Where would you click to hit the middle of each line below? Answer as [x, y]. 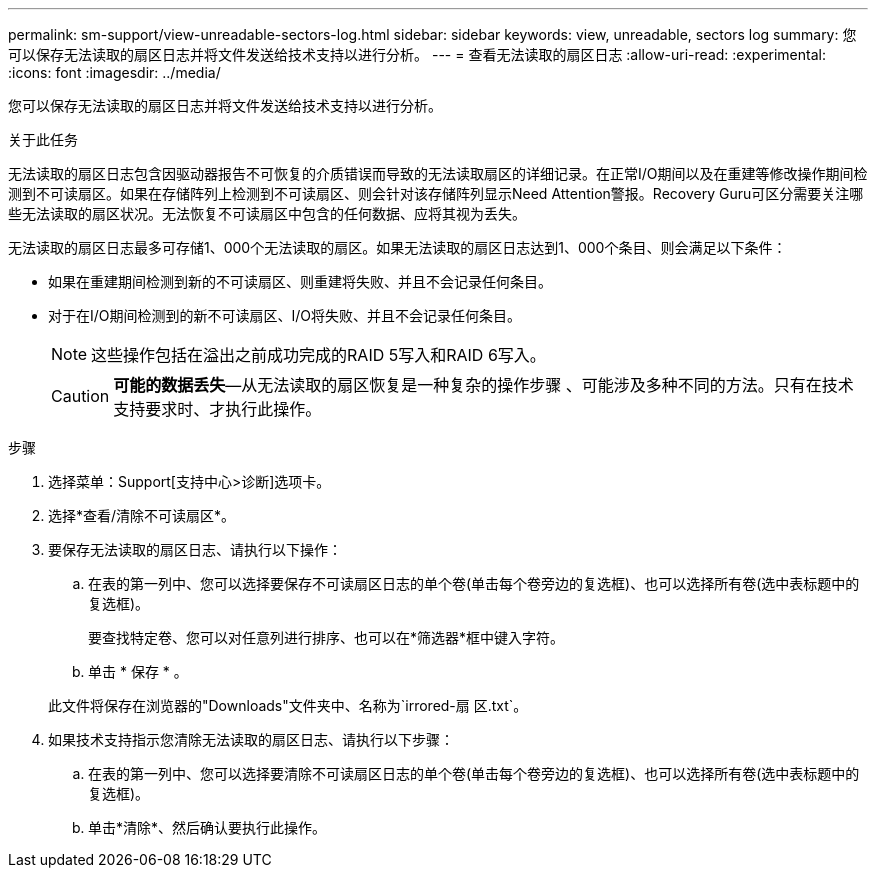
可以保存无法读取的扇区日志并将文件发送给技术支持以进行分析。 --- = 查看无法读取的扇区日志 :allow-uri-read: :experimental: [417, 54]
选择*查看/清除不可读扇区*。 [142, 515]
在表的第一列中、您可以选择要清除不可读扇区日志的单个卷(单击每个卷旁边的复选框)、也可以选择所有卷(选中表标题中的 [474, 773]
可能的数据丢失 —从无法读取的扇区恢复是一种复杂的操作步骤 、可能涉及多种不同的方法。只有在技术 [483, 385]
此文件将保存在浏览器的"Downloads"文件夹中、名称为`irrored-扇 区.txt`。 [288, 705]
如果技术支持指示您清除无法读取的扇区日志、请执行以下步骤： [251, 739]
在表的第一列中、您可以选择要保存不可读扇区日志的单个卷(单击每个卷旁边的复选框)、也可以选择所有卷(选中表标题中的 [474, 583]
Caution [80, 396]
